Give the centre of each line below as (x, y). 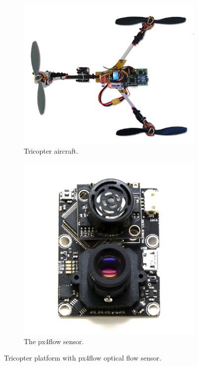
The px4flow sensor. (54, 341)
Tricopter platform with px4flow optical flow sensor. (83, 358)
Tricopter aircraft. (51, 151)
